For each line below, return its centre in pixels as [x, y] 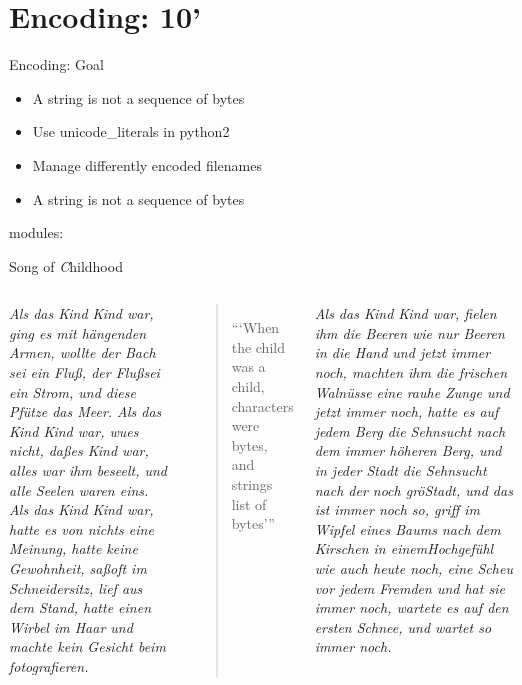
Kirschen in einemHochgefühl [404, 548]
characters [262, 405]
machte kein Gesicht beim [87, 646]
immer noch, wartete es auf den [411, 607]
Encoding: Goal [56, 64]
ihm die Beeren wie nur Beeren [409, 332]
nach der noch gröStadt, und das [413, 489]
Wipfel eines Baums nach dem [407, 528]
